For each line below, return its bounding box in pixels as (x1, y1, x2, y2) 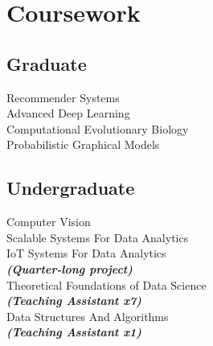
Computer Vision (6, 213, 91, 230)
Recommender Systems (6, 89, 120, 105)
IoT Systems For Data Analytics (6, 245, 166, 262)
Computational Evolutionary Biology (6, 120, 189, 137)
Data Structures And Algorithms (6, 307, 169, 324)
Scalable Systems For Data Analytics (6, 229, 189, 245)
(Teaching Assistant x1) (6, 323, 141, 340)
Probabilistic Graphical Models (6, 136, 160, 153)
